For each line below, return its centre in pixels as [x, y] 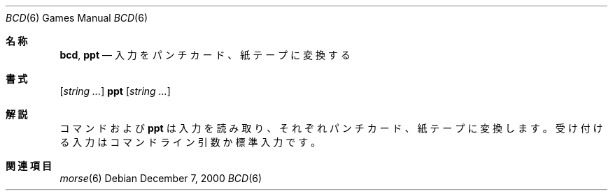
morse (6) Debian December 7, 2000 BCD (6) [161, 178]
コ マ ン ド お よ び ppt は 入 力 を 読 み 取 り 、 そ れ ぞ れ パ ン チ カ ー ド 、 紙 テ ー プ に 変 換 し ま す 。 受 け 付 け [331, 128]
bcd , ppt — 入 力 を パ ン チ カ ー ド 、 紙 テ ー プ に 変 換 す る [205, 55]
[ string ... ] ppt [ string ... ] [115, 91]
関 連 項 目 [29, 166]
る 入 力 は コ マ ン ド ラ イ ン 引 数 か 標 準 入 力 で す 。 [190, 142]
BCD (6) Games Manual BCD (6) [77, 18]
